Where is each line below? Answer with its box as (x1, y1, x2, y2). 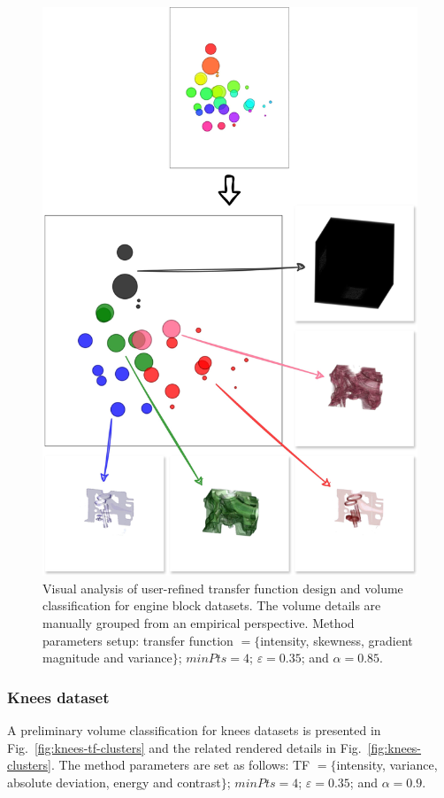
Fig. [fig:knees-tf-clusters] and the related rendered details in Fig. (7, 738, 362, 756)
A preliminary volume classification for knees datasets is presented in (7, 721, 381, 740)
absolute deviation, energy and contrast (7, 772, 221, 791)
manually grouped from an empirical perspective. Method (42, 614, 355, 632)
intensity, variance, (336, 755, 438, 774)
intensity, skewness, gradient (260, 631, 413, 649)
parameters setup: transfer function (42, 631, 233, 649)
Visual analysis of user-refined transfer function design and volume (42, 578, 403, 597)
